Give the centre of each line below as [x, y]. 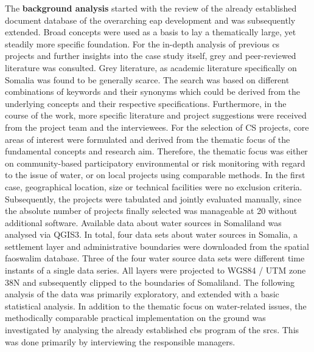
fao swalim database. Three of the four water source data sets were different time [155, 258]
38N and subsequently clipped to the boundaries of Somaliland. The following [150, 282]
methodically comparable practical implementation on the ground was [135, 318]
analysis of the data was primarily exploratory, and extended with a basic [142, 294]
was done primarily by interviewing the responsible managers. [120, 341]
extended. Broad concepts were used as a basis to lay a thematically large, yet [151, 32]
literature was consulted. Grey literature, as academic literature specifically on [151, 67]
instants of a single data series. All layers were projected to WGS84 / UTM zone [155, 270]
